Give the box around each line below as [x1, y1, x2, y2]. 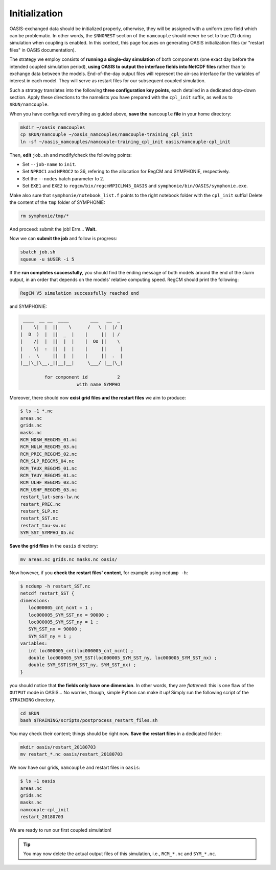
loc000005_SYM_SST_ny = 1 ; [28, 619, 99, 625]
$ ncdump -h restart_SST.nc [20, 583, 90, 590]
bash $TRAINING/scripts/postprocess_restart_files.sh [20, 717, 158, 723]
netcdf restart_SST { [20, 591, 75, 596]
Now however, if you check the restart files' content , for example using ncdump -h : [9, 570, 189, 576]
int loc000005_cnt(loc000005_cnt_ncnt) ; [28, 648, 134, 653]
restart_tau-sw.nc [20, 523, 66, 528]
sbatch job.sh [20, 249, 56, 255]
